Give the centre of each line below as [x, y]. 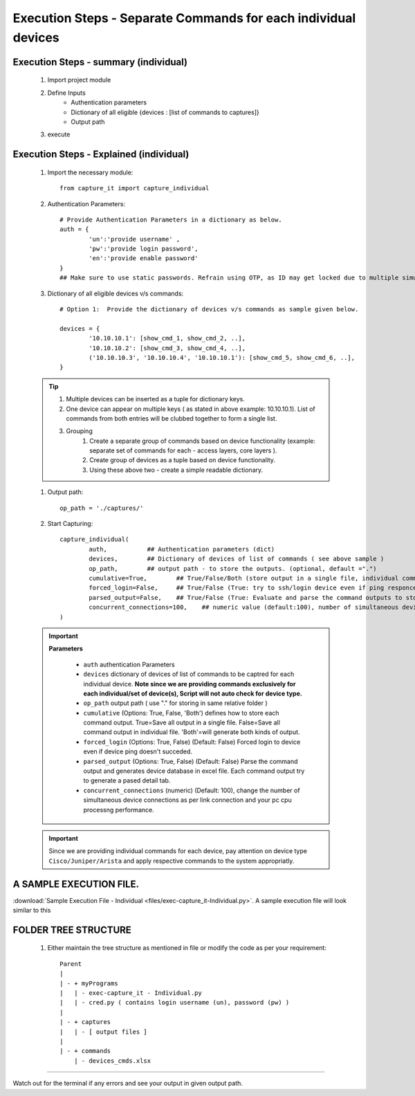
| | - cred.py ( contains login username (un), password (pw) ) [175, 1003]
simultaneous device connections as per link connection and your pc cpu [187, 800]
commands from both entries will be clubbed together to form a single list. [172, 418]
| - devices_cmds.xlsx [112, 1061]
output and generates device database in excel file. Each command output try [194, 771]
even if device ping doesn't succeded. [138, 751]
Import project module [79, 80]
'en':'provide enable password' [144, 258]
